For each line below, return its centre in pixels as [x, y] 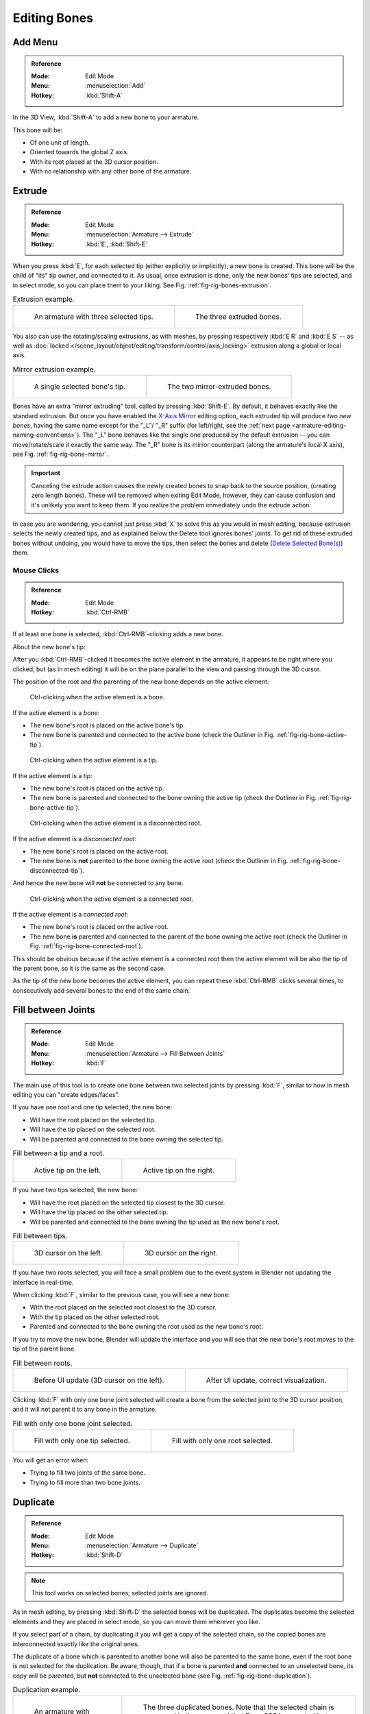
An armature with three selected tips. [94, 317]
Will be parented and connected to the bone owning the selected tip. [127, 1139]
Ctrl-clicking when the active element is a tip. [94, 760]
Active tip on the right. [179, 1170]
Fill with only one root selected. [222, 1440]
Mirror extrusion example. [54, 369]
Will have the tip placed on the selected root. [93, 1130]
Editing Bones [53, 18]
